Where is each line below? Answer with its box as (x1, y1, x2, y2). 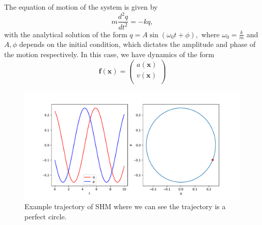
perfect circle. (24, 211, 67, 221)
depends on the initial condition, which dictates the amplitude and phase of (19, 39, 256, 49)
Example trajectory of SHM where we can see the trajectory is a (24, 201, 226, 212)
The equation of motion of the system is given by (4, 2, 158, 12)
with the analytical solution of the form (4, 29, 127, 39)
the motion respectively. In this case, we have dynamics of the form (4, 48, 215, 59)
